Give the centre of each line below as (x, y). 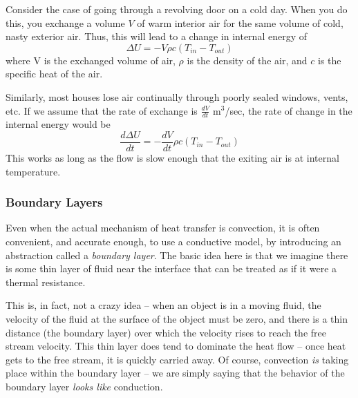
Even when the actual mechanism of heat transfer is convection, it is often (163, 228)
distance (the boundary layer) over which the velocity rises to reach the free (166, 332)
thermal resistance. (46, 282)
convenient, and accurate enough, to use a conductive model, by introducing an (173, 241)
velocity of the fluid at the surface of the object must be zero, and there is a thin (177, 319)
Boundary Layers (54, 202)
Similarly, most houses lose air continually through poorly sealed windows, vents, (177, 96)
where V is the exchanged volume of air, (91, 60)
